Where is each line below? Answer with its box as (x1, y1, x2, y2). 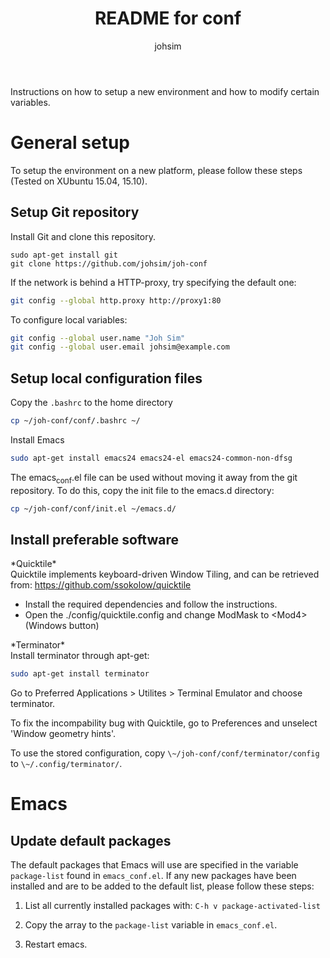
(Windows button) (24, 620, 100, 632)
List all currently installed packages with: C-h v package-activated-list (24, 900, 322, 912)
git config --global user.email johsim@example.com (10, 342, 230, 352)
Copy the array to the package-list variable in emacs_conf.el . (24, 919, 278, 931)
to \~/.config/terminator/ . (10, 758, 123, 770)
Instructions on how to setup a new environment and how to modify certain (10, 85, 320, 97)
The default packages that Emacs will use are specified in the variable (10, 859, 299, 871)
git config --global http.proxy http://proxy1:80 (10, 295, 222, 306)
